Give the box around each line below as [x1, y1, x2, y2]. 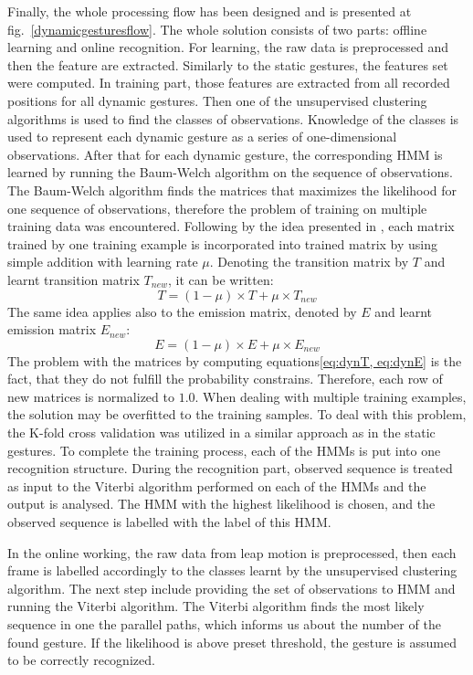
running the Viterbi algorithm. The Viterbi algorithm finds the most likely [7, 596, 425, 616]
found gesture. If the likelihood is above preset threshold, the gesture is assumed [7, 632, 457, 651]
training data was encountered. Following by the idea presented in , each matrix [7, 216, 455, 236]
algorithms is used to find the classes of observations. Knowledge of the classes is [7, 109, 459, 128]
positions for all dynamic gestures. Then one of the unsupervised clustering [7, 90, 427, 110]
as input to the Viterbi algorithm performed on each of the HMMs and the [7, 476, 426, 495]
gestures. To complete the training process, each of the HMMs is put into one [7, 440, 441, 459]
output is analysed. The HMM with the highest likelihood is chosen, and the [7, 494, 436, 513]
